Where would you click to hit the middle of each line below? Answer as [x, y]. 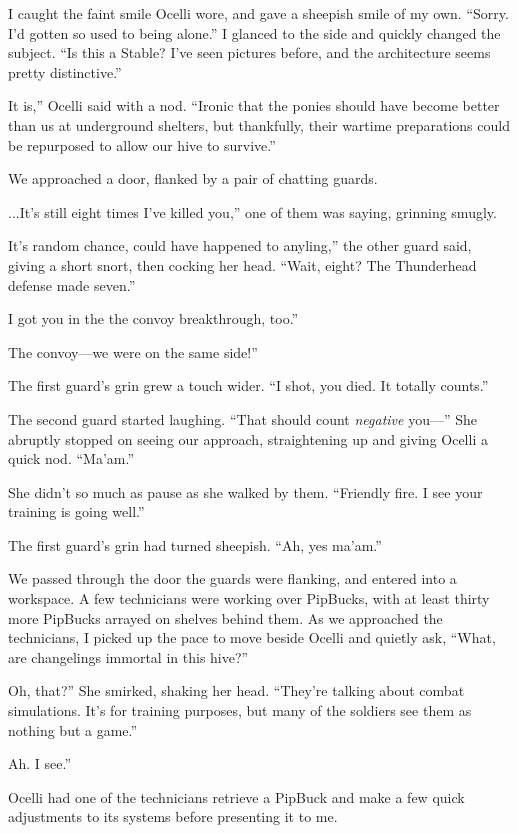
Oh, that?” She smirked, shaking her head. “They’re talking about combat [236, 690]
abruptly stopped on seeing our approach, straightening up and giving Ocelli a [248, 438]
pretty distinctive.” [65, 71]
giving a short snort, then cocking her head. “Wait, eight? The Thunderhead [242, 264]
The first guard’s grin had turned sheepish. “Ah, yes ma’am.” [195, 544]
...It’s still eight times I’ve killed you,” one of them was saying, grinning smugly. [252, 211]
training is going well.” [76, 511]
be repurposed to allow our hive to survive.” [142, 144]
